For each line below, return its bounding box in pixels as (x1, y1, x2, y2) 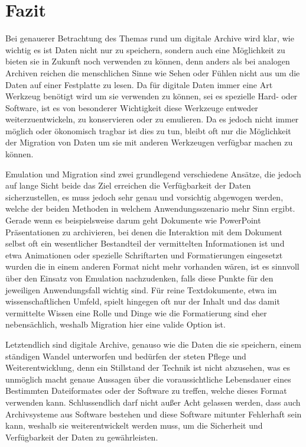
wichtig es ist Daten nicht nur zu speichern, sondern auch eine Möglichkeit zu (5, 43, 285, 56)
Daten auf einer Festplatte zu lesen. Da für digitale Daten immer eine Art (5, 78, 273, 90)
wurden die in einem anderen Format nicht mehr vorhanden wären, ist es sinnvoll (5, 260, 300, 273)
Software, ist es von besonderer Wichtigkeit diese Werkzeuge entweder (5, 101, 258, 114)
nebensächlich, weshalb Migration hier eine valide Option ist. (5, 318, 226, 331)
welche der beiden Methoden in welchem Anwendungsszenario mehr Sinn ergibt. (5, 202, 295, 215)
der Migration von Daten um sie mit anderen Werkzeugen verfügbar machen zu (5, 136, 293, 148)
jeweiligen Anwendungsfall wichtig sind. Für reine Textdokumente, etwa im (5, 283, 277, 296)
